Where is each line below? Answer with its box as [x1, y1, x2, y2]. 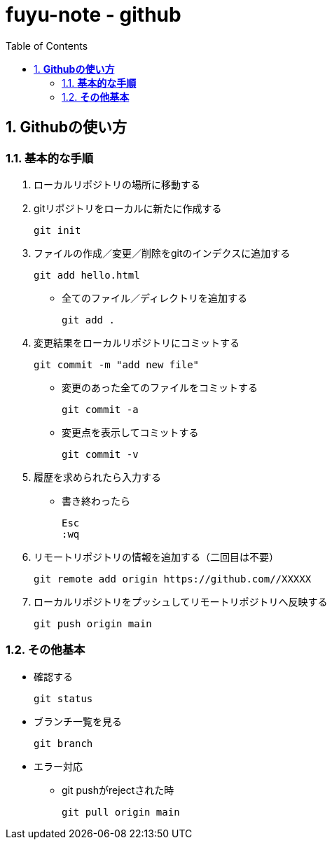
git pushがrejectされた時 [62, 783, 174, 796]
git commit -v [62, 448, 139, 460]
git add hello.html [34, 269, 140, 281]
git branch [34, 737, 93, 749]
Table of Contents [6, 39, 88, 52]
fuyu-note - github [6, 3, 181, 27]
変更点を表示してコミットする [62, 426, 199, 438]
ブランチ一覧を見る [34, 715, 122, 727]
